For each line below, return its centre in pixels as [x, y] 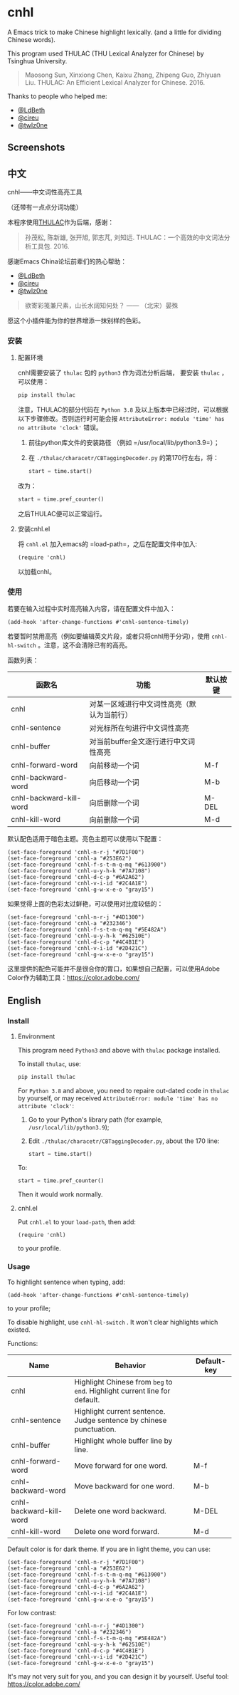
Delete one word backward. [121, 1511]
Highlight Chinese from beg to [123, 1382]
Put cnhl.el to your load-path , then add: [77, 1221]
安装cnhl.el [34, 529]
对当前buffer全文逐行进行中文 [139, 741]
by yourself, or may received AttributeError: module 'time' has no [118, 1098]
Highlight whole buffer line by [123, 1441]
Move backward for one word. [124, 1486]
